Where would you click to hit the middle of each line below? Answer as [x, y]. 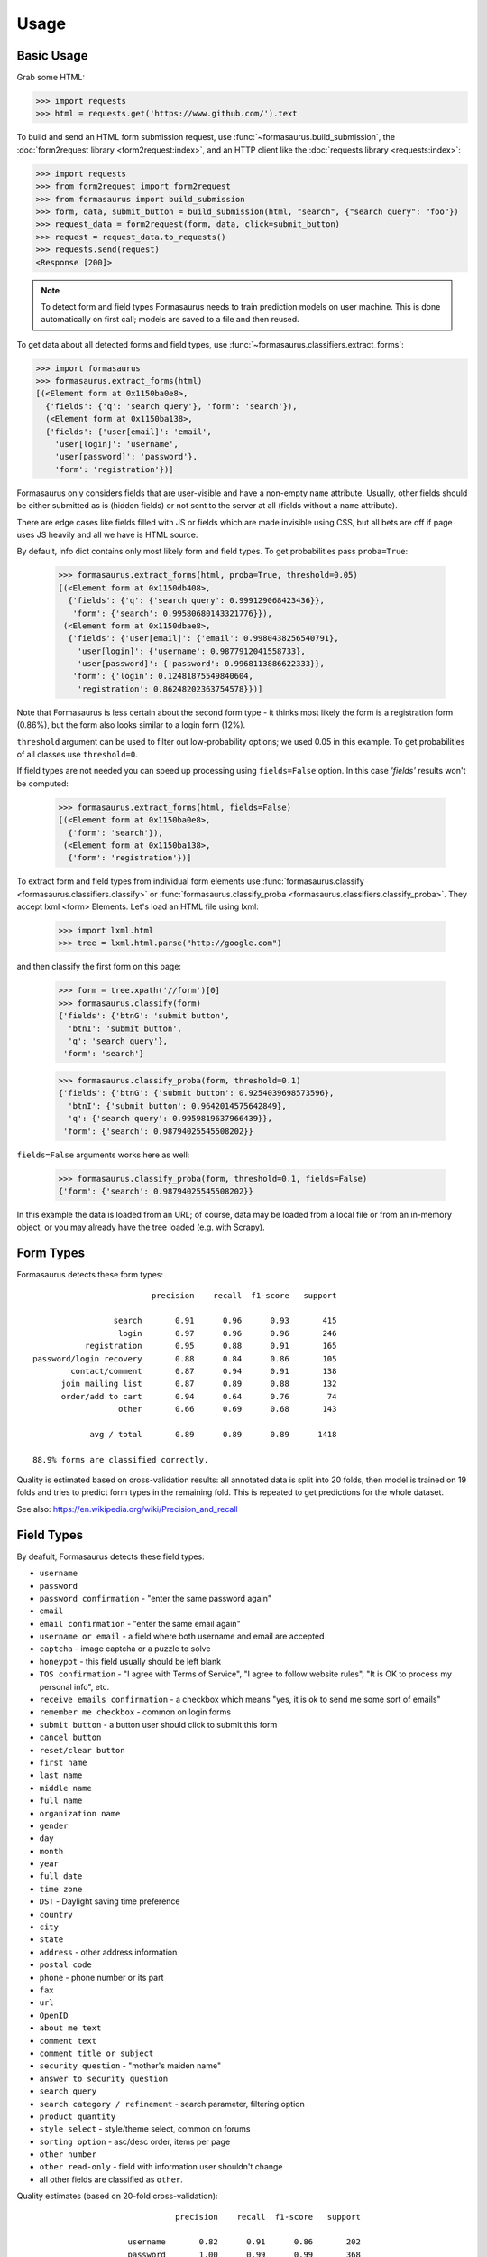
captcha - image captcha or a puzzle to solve [125, 1649]
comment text [68, 2041]
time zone [61, 1889]
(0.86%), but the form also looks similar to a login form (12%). [131, 725]
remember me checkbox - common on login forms [135, 1712]
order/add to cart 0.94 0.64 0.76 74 [199, 1396]
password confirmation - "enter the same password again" [156, 1598]
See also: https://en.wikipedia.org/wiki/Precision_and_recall [127, 1509]
